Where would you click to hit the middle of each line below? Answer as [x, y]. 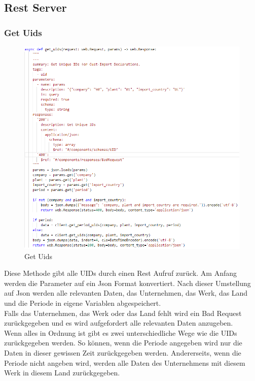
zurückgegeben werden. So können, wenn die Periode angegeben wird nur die [123, 343]
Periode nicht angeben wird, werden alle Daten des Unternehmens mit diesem [125, 362]
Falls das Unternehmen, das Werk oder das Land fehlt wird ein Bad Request [123, 313]
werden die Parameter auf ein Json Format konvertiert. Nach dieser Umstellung [128, 283]
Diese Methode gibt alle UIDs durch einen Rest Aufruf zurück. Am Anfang [121, 273]
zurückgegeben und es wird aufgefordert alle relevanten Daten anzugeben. [119, 323]
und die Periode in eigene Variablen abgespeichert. [83, 303]
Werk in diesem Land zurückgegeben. [62, 373]
